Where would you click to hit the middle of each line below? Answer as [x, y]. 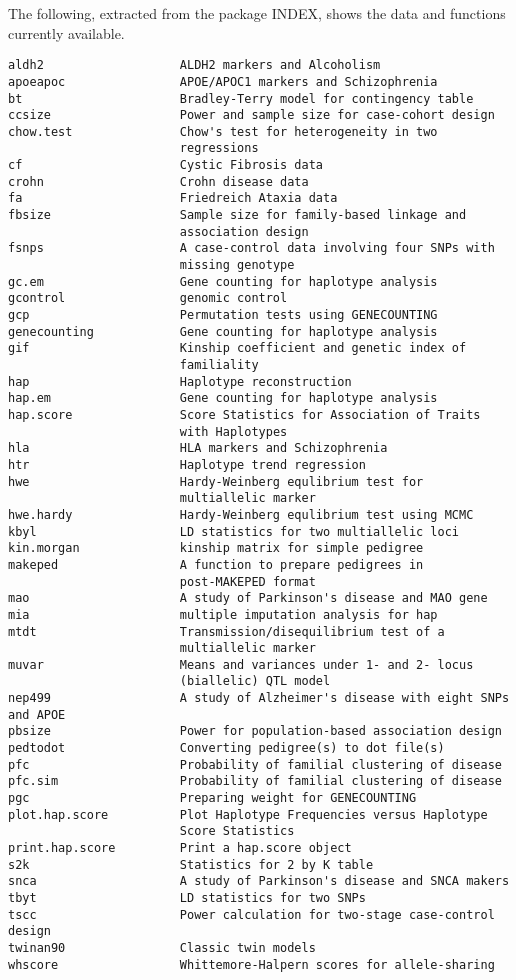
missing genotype [237, 265]
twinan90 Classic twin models [162, 947]
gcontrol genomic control [148, 298]
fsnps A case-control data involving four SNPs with [251, 248]
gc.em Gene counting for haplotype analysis [223, 281]
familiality [219, 365]
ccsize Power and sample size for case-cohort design [251, 115]
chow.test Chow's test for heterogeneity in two [223, 131]
